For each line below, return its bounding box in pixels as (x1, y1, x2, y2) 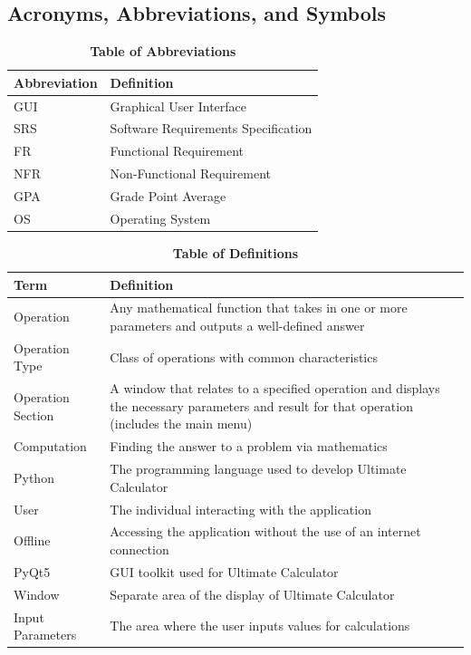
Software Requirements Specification (110, 119, 312, 138)
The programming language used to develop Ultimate (110, 459, 407, 478)
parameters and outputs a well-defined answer (110, 315, 365, 334)
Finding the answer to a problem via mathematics (110, 437, 388, 456)
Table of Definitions (172, 243, 299, 262)
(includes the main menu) (110, 414, 253, 433)
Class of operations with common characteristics (110, 347, 378, 366)
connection (110, 540, 169, 559)
